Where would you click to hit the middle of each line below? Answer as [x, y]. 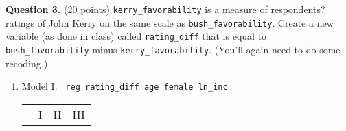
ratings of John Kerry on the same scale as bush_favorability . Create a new [170, 22]
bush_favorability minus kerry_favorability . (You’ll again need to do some [173, 49]
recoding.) [27, 63]
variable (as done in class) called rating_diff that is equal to [136, 36]
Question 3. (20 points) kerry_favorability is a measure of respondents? [165, 9]
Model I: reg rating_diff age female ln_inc [125, 86]
